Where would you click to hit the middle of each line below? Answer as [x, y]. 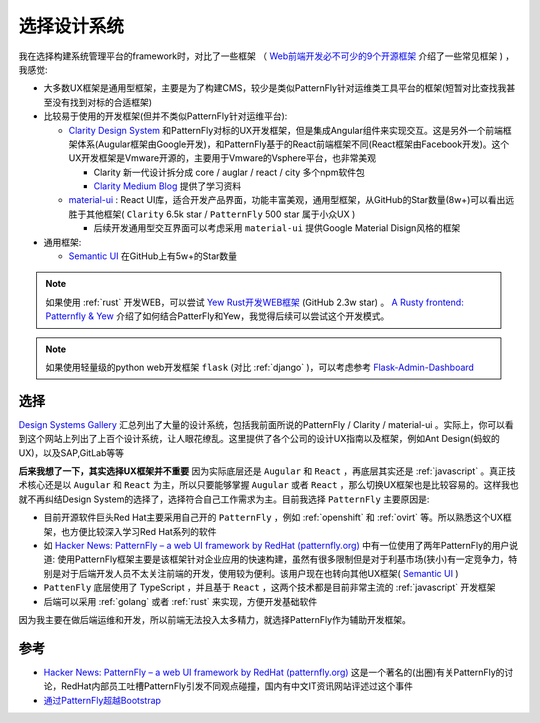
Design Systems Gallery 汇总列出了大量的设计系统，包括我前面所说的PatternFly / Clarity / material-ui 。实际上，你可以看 [266, 424]
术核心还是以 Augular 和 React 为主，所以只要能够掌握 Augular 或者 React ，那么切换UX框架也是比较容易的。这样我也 [268, 485]
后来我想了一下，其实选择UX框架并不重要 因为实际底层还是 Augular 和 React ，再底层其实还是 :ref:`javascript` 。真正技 [267, 471]
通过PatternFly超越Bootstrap [102, 700]
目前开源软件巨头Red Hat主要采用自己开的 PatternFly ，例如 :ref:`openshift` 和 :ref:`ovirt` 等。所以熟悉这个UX [273, 517]
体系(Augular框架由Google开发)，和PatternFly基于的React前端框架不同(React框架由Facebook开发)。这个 [293, 144]
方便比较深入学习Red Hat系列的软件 [143, 531]
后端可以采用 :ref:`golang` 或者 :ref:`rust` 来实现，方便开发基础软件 [180, 601]
